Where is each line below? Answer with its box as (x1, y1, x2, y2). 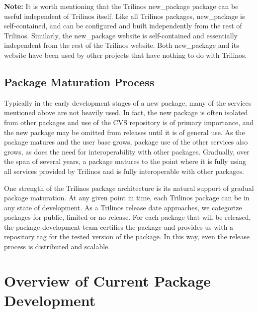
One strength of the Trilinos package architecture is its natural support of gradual (4, 182, 254, 193)
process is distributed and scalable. (4, 241, 110, 252)
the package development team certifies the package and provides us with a (4, 221, 234, 232)
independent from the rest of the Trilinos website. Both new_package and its (4, 40, 239, 50)
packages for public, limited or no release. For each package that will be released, (4, 212, 251, 222)
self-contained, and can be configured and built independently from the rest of (4, 20, 242, 31)
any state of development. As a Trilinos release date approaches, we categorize (4, 202, 242, 212)
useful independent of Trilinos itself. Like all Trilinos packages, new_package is (4, 10, 245, 21)
